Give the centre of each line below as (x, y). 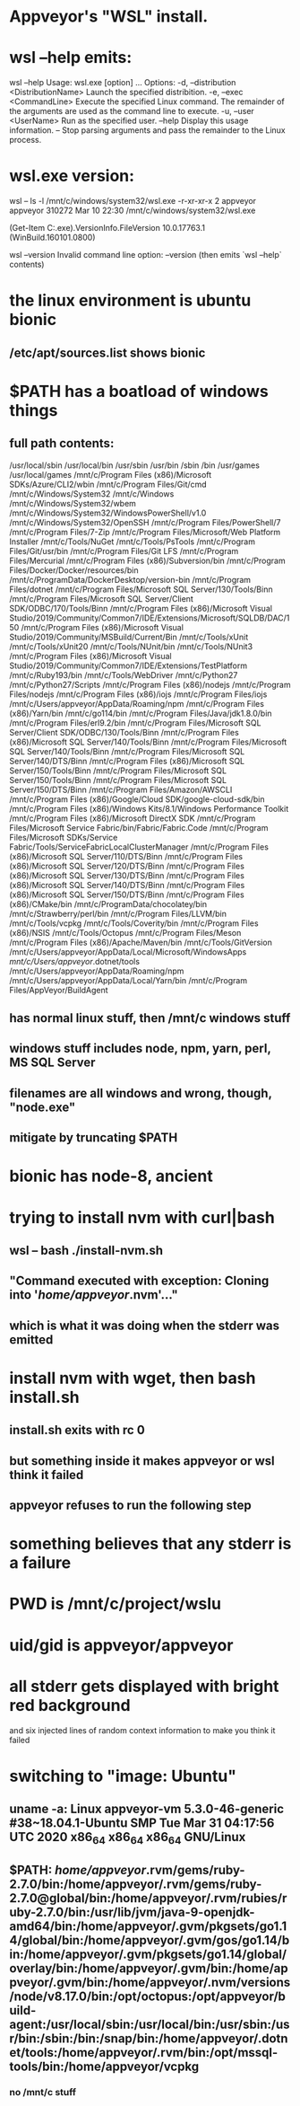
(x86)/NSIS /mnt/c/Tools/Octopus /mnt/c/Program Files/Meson (125, 932)
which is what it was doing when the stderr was (145, 1325)
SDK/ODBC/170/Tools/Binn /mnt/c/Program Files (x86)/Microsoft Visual (141, 608)
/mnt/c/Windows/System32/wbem (73, 503)
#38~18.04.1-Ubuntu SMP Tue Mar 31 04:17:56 (142, 1824)
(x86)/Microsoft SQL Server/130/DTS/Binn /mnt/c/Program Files (127, 875)
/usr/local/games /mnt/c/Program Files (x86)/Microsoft (111, 474)
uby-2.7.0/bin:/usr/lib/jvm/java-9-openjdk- (132, 1912)
